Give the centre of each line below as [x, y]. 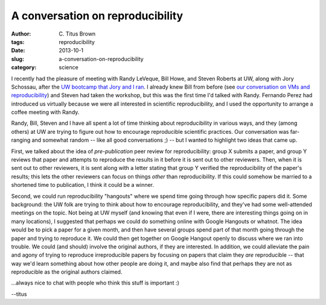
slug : [18, 59]
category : [24, 68]
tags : [18, 42]
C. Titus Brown [77, 34]
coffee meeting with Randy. [45, 112]
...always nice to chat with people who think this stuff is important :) [95, 283]
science [69, 68]
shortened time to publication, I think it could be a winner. [82, 185]
